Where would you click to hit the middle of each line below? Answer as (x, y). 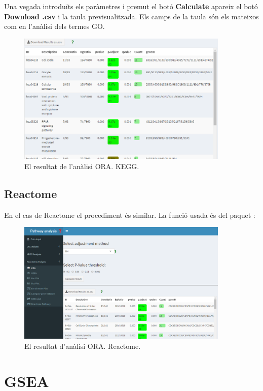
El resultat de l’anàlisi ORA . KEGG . (82, 166)
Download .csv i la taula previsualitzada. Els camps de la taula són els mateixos (131, 16)
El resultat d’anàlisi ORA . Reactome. (83, 346)
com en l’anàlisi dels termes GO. (54, 26)
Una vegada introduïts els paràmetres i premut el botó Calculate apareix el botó (131, 6)
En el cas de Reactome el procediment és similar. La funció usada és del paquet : (130, 215)
